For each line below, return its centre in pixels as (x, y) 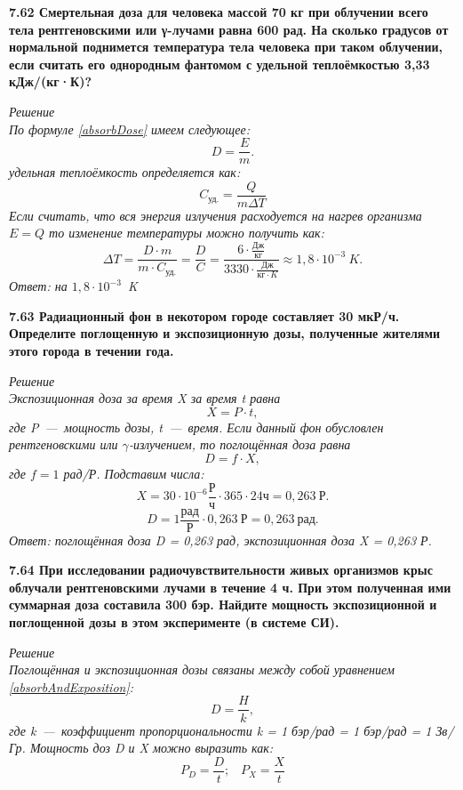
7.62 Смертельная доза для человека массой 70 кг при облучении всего (219, 12)
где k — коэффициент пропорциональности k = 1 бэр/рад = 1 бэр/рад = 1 (220, 730)
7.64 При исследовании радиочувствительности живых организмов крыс (221, 570)
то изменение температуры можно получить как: (187, 233)
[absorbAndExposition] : (72, 686)
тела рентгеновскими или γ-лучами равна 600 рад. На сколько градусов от (229, 29)
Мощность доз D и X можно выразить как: (152, 748)
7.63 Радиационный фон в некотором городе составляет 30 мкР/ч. (204, 315)
